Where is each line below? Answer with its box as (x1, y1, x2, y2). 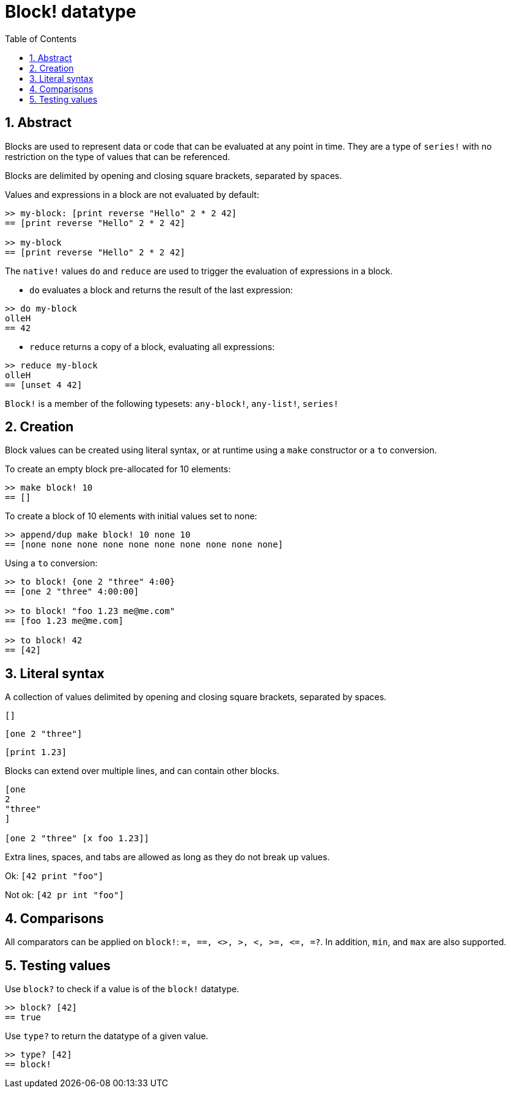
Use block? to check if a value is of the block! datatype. (5, 983, 240, 994)
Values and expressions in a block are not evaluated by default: (5, 189, 259, 200)
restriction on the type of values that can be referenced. (5, 151, 230, 162)
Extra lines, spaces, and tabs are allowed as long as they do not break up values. (5, 852, 330, 863)
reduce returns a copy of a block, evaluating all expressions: (29, 341, 275, 352)
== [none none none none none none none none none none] (5, 539, 284, 550)
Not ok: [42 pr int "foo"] (5, 890, 124, 901)
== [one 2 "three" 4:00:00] (5, 587, 139, 597)
